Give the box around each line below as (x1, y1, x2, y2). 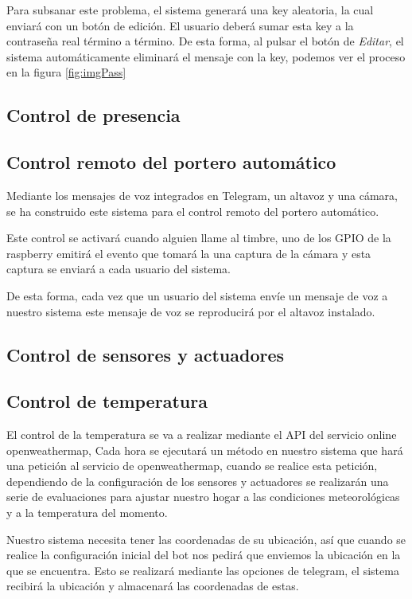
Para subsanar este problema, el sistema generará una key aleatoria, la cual (6, 2, 374, 18)
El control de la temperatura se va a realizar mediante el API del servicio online (6, 426, 397, 443)
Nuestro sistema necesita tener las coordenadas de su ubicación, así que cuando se (6, 530, 406, 547)
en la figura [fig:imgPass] (6, 64, 126, 80)
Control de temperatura (6, 389, 208, 413)
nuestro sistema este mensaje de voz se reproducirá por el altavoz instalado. (6, 303, 375, 319)
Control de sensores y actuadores (6, 342, 285, 366)
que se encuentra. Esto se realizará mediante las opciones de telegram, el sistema (6, 562, 399, 578)
